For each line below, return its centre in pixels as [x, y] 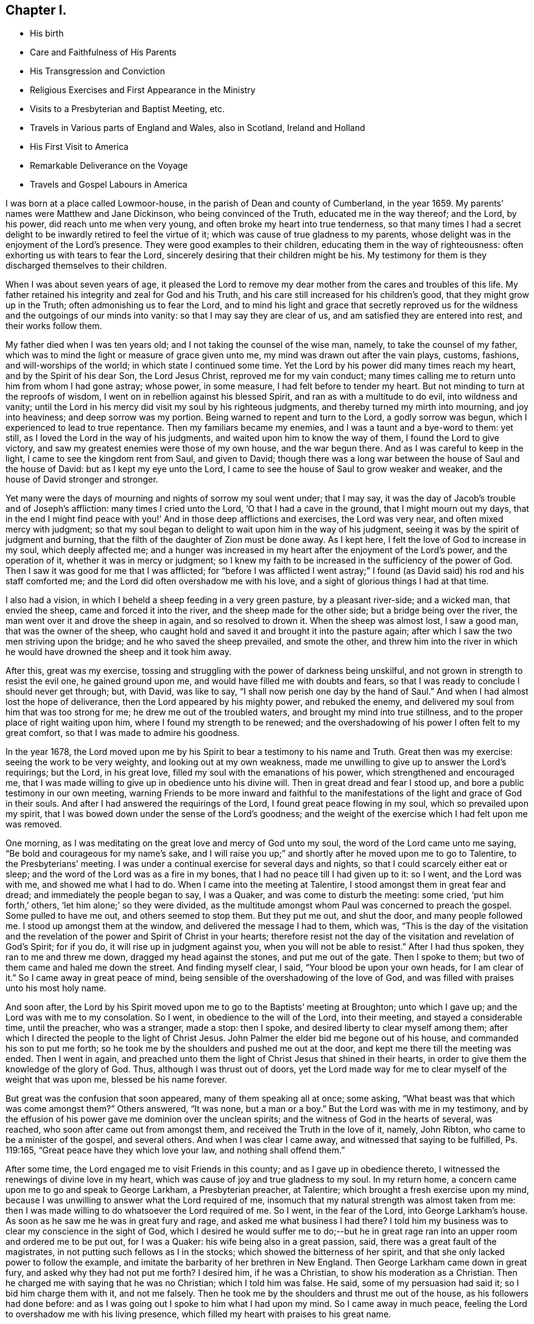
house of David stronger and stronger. [82, 480]
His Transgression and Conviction [97, 71]
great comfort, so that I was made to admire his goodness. [123, 733]
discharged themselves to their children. [86, 266]
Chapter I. [36, 10]
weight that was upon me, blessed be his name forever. [116, 1080]
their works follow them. [54, 326]
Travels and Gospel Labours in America [109, 185]
